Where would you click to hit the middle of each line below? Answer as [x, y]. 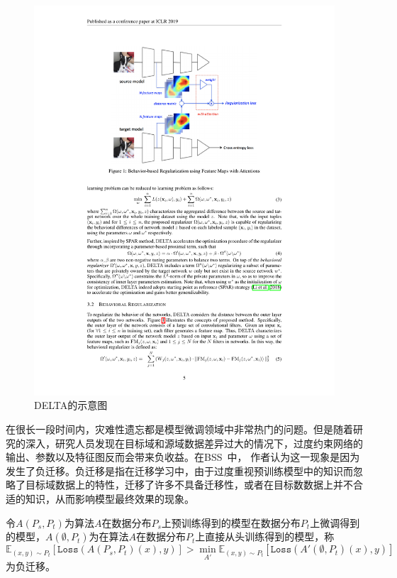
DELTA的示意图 [71, 405]
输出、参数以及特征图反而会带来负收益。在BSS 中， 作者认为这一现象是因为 [183, 457]
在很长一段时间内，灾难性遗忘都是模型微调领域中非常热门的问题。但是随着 [179, 429]
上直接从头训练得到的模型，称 [265, 536]
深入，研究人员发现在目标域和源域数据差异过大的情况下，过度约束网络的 [194, 443]
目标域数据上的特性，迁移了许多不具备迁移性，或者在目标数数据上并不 [189, 485]
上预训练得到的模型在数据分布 [231, 522]
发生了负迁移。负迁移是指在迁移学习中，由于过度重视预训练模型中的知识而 [179, 470]
